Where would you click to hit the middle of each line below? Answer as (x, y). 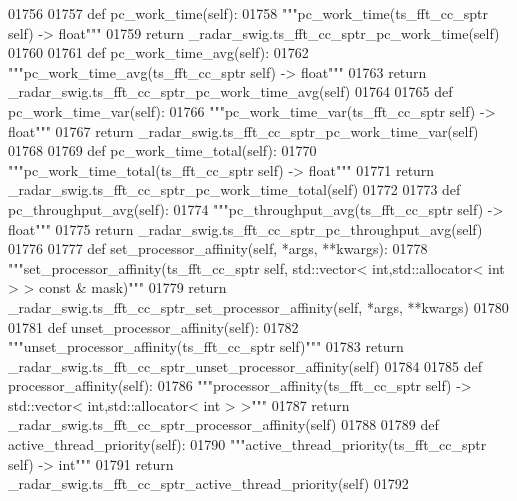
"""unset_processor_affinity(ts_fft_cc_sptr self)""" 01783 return (206, 346)
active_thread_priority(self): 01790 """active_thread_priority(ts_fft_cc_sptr (247, 444)
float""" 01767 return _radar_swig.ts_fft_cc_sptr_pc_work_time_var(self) (243, 130)
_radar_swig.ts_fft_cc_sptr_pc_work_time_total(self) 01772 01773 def (234, 189)
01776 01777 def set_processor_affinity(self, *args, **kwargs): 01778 (218, 248)
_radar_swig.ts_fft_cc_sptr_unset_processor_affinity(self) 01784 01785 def (245, 365)
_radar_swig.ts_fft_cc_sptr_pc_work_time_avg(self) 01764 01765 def (230, 91)
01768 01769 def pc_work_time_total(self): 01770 (162, 150)
